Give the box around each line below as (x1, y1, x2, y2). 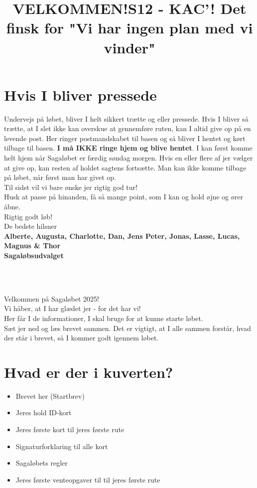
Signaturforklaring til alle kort (15, 441, 108, 451)
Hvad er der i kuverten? (4, 361, 173, 382)
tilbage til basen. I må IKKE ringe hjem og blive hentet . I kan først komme (4, 143, 253, 153)
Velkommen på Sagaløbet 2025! (4, 293, 99, 304)
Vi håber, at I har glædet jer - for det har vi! (4, 303, 141, 314)
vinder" (104, 37, 155, 57)
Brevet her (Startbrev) (15, 390, 85, 401)
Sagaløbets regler (15, 458, 68, 468)
